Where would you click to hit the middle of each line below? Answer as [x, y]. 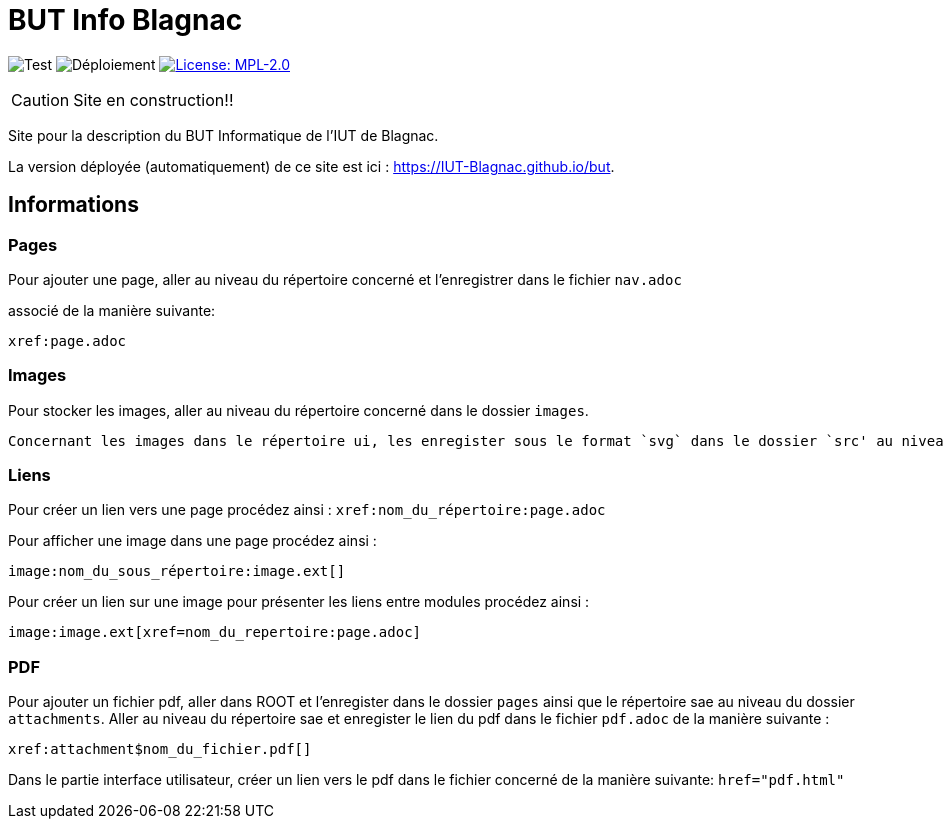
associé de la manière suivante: [112, 310]
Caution [40, 99]
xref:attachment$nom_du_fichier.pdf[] [160, 749]
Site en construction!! [153, 99]
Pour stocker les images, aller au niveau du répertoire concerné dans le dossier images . [298, 410]
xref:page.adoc [67, 340]
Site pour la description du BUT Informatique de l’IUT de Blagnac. [223, 135]
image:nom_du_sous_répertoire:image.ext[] [177, 571]
